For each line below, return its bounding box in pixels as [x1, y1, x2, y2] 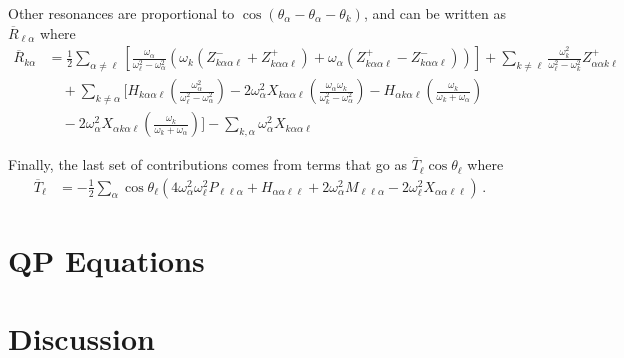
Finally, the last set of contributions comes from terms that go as [8, 154, 407, 175]
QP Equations [8, 239, 205, 280]
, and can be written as [363, 3, 506, 23]
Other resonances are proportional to [8, 3, 235, 23]
